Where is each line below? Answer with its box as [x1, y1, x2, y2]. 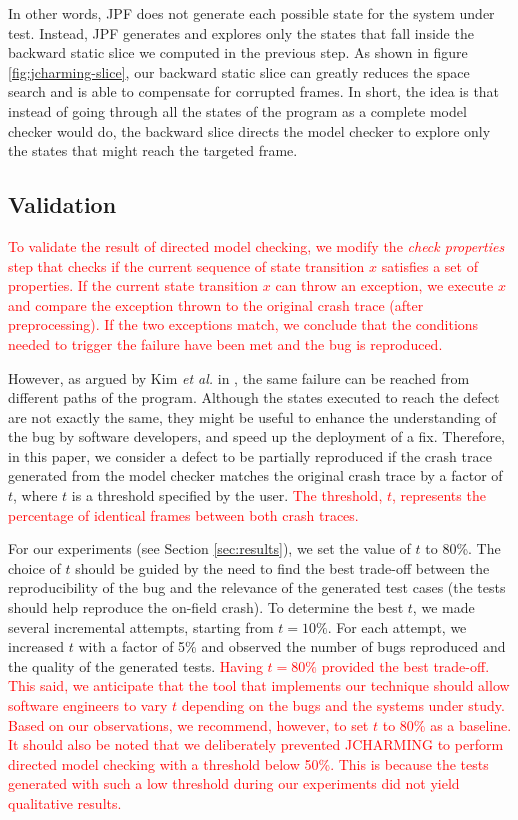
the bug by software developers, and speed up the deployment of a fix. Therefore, [8, 426, 505, 447]
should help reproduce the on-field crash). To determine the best [8, 597, 404, 618]
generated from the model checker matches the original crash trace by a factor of [8, 465, 503, 486]
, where [13, 485, 58, 506]
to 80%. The [425, 538, 501, 559]
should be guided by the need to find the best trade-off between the [75, 557, 490, 578]
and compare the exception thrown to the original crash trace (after [8, 294, 424, 315]
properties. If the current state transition [8, 275, 259, 296]
